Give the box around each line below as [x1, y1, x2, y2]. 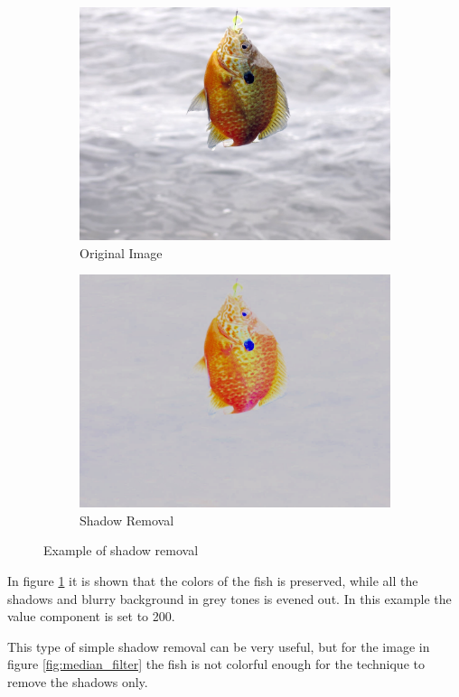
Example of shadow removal [43, 541, 199, 560]
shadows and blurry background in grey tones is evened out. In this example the [7, 589, 452, 608]
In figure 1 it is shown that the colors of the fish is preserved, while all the [7, 571, 418, 590]
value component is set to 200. [7, 607, 175, 626]
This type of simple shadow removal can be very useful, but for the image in [7, 637, 430, 655]
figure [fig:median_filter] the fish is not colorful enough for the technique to [7, 655, 425, 674]
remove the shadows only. [7, 672, 148, 691]
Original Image [80, 243, 163, 262]
